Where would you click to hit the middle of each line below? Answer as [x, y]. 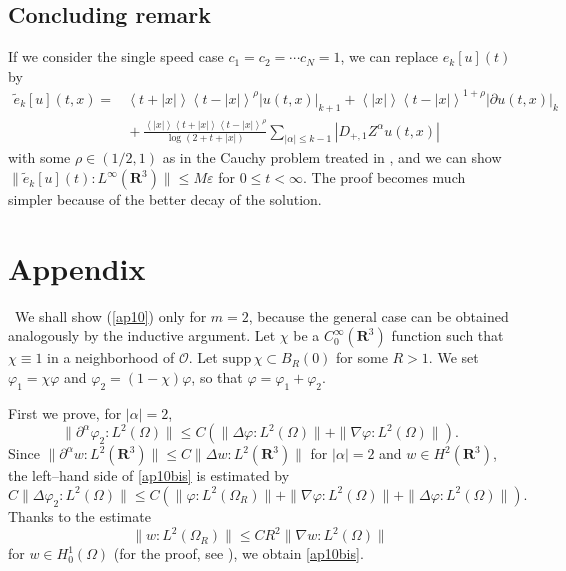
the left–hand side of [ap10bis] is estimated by [149, 475]
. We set [453, 357]
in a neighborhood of [111, 357]
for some [362, 357]
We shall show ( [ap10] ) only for [110, 315]
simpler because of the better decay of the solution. [165, 199]
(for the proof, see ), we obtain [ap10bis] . [238, 553]
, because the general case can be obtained [378, 315]
